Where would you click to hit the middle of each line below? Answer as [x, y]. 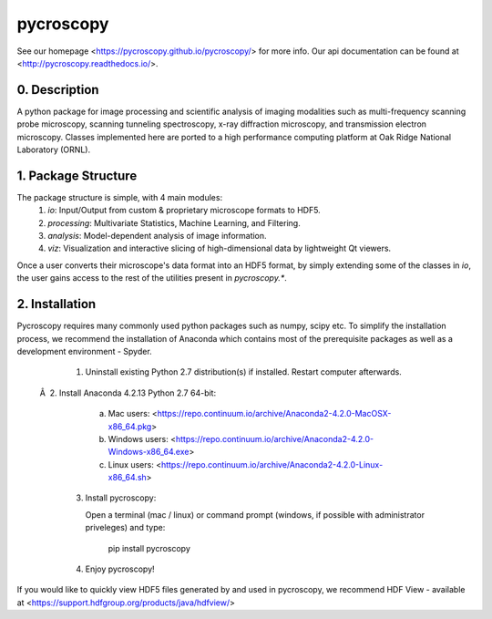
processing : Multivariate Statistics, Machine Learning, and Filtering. [174, 222]
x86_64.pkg [130, 426]
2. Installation [56, 304]
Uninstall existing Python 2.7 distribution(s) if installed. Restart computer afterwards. [244, 372]
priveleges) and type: [125, 528]
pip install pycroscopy [149, 548]
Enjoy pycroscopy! [120, 569]
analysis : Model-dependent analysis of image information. [158, 236]
